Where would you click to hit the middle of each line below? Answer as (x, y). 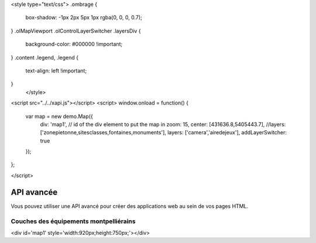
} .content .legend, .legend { (45, 57)
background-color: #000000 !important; (74, 44)
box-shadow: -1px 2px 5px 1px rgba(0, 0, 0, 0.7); (84, 18)
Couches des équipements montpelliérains (73, 221)
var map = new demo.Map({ (59, 116)
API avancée (34, 192)
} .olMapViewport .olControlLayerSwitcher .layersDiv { (76, 31)
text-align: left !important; (56, 71)
